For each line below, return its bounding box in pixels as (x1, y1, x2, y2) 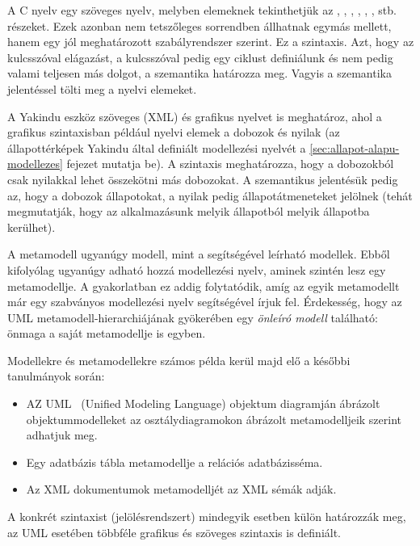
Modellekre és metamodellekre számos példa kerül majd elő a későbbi (7, 351, 351, 368)
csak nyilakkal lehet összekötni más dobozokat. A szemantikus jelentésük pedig (7, 170, 398, 187)
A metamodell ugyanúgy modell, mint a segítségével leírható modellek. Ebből (7, 246, 390, 262)
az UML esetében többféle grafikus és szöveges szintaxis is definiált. (7, 523, 342, 540)
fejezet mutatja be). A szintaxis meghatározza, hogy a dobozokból (66, 155, 394, 172)
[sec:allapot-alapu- (309, 139, 400, 156)
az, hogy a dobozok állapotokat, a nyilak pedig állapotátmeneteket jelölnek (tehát (7, 187, 413, 204)
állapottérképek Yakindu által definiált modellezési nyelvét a (7, 139, 306, 156)
